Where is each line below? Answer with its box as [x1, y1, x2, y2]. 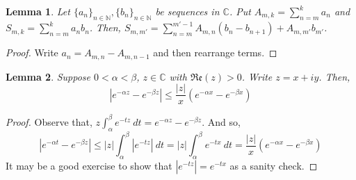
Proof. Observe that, [6, 114, 92, 129]
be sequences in [155, 4, 220, 18]
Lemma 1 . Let [6, 4, 70, 18]
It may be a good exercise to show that [6, 158, 172, 172]
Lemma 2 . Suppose [6, 69, 91, 83]
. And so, [202, 114, 241, 129]
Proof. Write [6, 45, 58, 60]
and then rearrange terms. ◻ [153, 45, 277, 60]
